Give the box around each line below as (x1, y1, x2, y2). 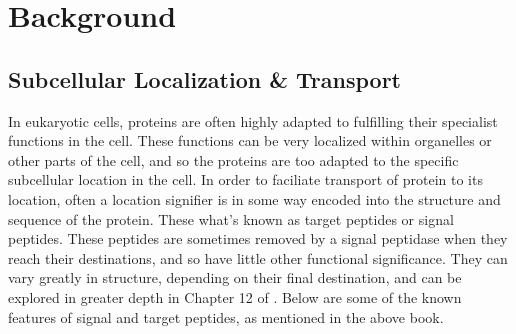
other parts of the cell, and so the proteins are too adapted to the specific (8, 149, 459, 170)
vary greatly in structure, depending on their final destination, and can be (8, 267, 462, 288)
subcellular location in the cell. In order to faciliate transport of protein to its (8, 169, 483, 190)
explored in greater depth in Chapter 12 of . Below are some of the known (8, 286, 462, 307)
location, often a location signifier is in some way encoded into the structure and (8, 188, 501, 209)
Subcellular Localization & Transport (8, 63, 401, 94)
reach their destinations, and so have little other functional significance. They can (8, 247, 508, 268)
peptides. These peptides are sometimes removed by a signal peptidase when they (8, 228, 508, 249)
